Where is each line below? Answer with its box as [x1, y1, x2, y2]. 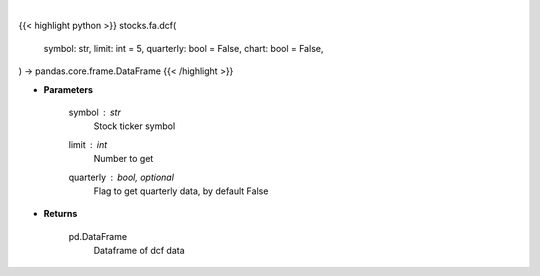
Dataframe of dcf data [93, 245, 185, 257]
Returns [43, 208, 78, 220]
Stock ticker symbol [93, 120, 176, 132]
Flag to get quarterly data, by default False [93, 185, 269, 197]
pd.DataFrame [68, 230, 128, 242]
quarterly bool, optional [68, 171, 175, 183]
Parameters [43, 83, 94, 95]
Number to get [93, 153, 154, 165]
